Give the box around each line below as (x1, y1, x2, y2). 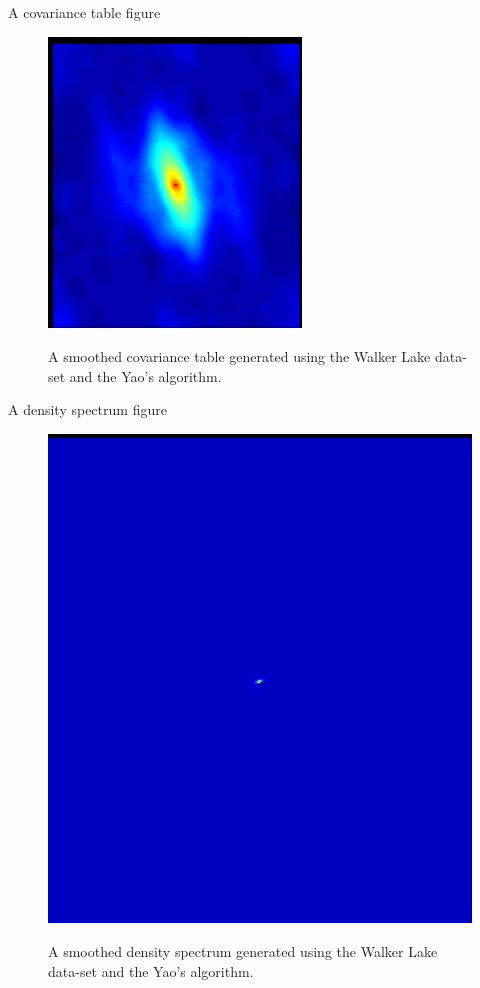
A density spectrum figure (8, 399, 167, 420)
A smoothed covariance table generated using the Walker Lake (48, 345, 431, 366)
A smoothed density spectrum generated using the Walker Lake (48, 940, 438, 961)
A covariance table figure (8, 2, 161, 22)
